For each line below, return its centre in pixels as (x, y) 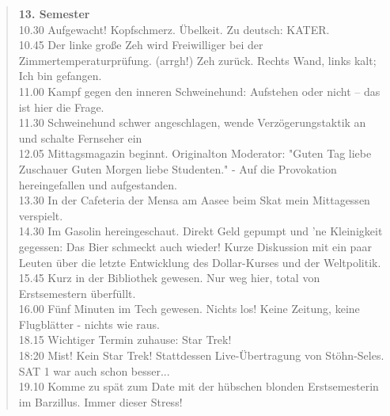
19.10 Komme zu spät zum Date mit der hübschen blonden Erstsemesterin (199, 386)
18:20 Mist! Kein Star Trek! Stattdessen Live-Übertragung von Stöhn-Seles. (201, 355)
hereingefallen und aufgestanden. (98, 184)
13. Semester (54, 13)
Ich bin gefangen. (60, 76)
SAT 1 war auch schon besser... (94, 370)
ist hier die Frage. (61, 107)
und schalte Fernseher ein (80, 137)
